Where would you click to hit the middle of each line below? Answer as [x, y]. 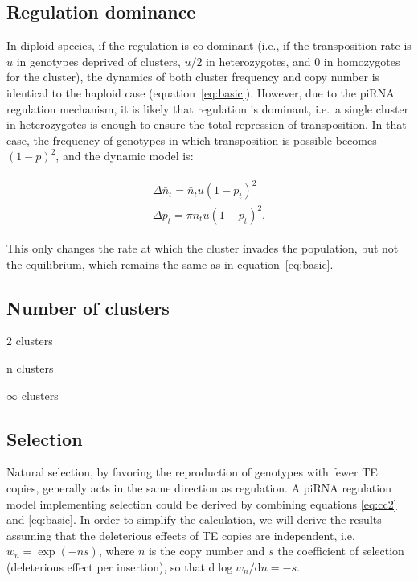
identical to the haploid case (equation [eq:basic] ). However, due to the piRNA [201, 92]
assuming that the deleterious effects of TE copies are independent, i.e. [181, 535]
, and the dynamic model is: [125, 156]
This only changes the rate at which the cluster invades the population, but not [203, 248]
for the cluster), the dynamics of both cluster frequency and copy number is [193, 77]
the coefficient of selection [341, 551]
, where [117, 551]
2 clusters [30, 341]
